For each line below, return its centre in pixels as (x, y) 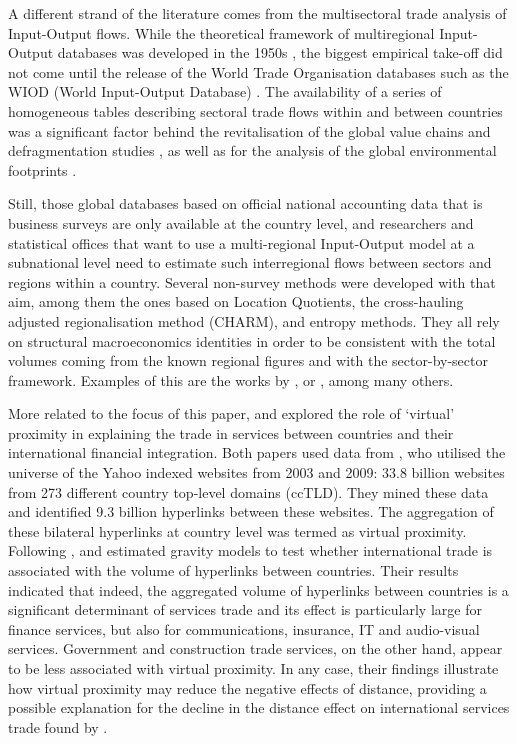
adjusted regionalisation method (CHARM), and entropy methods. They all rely (254, 320)
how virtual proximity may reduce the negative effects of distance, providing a (247, 687)
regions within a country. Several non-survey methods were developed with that (252, 281)
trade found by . (58, 726)
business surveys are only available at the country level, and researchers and (241, 222)
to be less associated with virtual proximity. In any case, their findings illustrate (253, 668)
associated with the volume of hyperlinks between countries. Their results (233, 570)
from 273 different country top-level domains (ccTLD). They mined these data (248, 491)
